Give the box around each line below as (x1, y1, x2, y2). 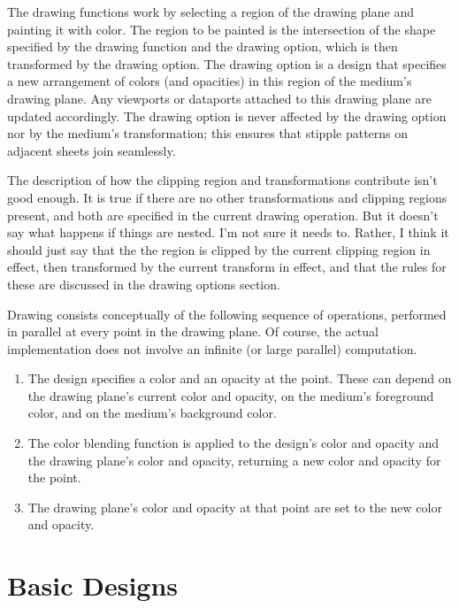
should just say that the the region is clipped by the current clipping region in (7, 240, 431, 258)
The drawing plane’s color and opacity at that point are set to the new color (27, 497, 442, 516)
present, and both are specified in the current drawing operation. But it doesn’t (7, 205, 439, 224)
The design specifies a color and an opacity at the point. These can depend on (27, 369, 452, 388)
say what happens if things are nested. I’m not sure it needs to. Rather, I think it (7, 223, 449, 242)
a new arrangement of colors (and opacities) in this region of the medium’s (7, 72, 412, 90)
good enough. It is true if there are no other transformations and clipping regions (7, 188, 448, 206)
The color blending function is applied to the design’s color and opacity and (27, 434, 440, 452)
